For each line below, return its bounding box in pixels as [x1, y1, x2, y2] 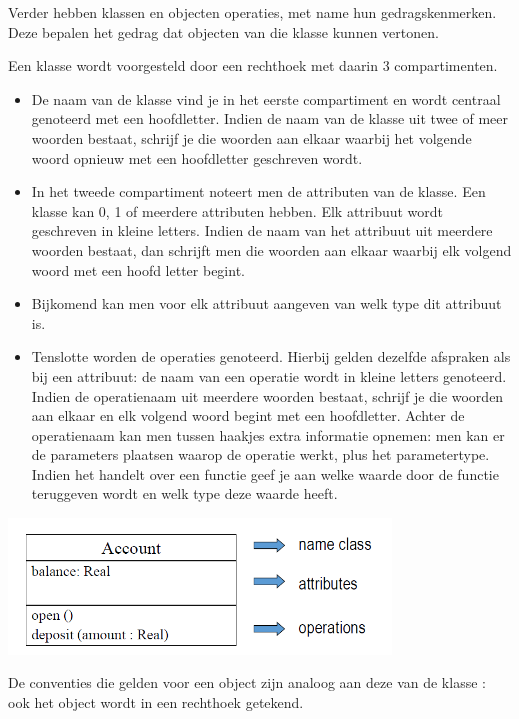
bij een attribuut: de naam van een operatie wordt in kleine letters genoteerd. [31, 365, 507, 386]
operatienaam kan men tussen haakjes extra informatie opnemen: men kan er [31, 424, 505, 445]
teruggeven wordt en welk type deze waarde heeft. [31, 483, 338, 504]
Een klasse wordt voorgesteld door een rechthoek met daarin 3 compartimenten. [8, 55, 498, 76]
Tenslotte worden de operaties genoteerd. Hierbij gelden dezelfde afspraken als [31, 346, 511, 367]
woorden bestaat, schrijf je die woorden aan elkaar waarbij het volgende [31, 127, 472, 148]
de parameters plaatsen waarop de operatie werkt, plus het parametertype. [31, 444, 490, 465]
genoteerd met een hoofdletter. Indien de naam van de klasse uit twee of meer [31, 108, 509, 129]
